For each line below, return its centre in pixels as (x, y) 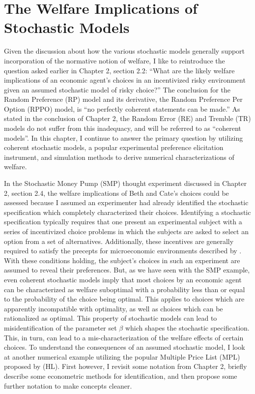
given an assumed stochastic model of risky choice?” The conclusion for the (117, 89)
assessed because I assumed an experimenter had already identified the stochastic (126, 202)
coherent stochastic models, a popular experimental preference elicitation (114, 147)
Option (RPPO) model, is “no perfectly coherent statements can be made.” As (122, 108)
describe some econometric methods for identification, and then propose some (121, 376)
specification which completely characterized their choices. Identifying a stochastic (127, 212)
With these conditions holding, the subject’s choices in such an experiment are (122, 260)
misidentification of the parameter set (60, 327)
